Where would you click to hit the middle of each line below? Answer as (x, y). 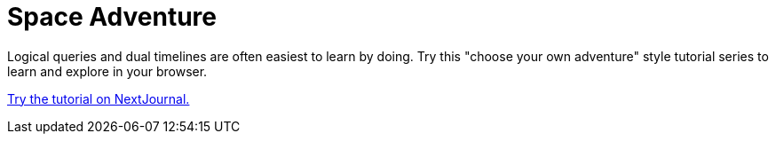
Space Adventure (112, 17)
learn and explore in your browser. (107, 71)
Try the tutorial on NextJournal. (99, 98)
